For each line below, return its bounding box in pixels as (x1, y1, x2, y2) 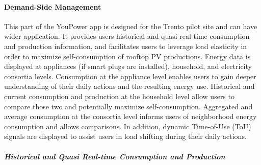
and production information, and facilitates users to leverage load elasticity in (4, 40, 247, 51)
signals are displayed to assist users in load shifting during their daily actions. (4, 131, 247, 142)
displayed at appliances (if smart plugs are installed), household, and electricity (4, 61, 252, 72)
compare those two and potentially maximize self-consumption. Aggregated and (4, 101, 253, 111)
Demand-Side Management (4, 1, 101, 12)
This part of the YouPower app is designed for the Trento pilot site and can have (4, 20, 257, 31)
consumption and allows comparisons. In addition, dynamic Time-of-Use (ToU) (4, 121, 251, 131)
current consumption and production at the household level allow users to (4, 90, 234, 101)
